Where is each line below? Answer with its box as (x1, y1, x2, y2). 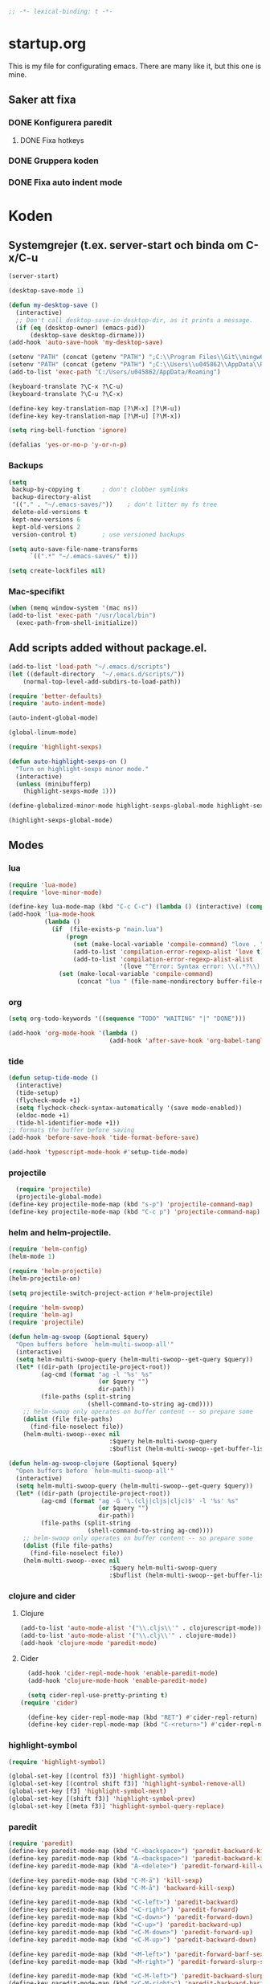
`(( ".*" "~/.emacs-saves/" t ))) (29, 553, 138, 561)
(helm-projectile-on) (8, 1274, 81, 1283)
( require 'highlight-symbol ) (8, 1757, 106, 1766)
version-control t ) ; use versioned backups (11, 530, 185, 538)
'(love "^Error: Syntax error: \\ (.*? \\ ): (119, 962, 264, 971)
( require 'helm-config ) (8, 1245, 88, 1253)
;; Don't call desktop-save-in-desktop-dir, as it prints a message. (15, 316, 253, 325)
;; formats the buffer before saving (8, 1126, 135, 1134)
